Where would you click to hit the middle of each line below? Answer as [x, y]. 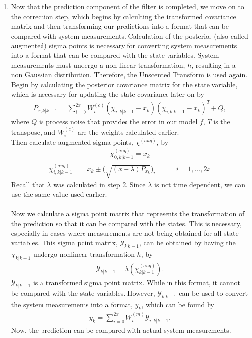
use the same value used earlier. [59, 194]
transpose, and [33, 131]
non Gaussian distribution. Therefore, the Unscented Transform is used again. [129, 74]
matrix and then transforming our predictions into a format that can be [120, 26]
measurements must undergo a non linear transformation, [98, 65]
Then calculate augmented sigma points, [72, 142]
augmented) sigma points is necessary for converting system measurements [124, 45]
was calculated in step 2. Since [100, 184]
